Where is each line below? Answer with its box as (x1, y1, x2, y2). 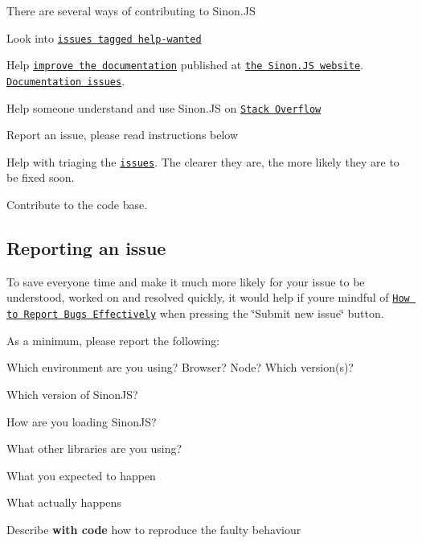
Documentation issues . (6, 72, 125, 88)
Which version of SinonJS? (6, 385, 138, 402)
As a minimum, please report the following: (6, 331, 220, 348)
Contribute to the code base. (6, 196, 148, 213)
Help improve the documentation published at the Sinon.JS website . (6, 56, 364, 73)
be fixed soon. (6, 169, 75, 186)
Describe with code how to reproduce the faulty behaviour (6, 520, 301, 537)
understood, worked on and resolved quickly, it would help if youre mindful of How (6, 289, 410, 306)
